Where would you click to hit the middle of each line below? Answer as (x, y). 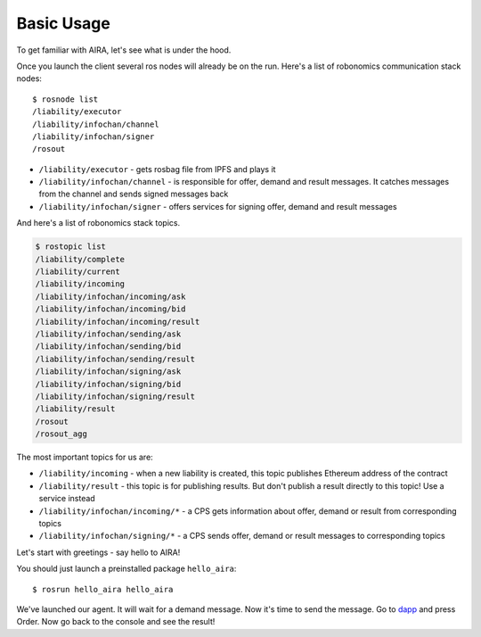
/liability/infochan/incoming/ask (110, 296)
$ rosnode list (65, 99)
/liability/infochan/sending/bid (108, 347)
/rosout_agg (61, 434)
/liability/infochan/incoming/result (118, 322)
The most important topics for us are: (85, 457)
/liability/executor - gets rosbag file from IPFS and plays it (157, 169)
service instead (67, 499)
